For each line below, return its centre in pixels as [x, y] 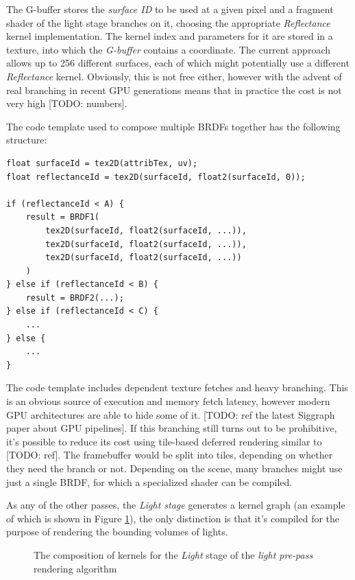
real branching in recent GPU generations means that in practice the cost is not [174, 90]
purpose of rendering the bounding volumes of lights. [117, 532]
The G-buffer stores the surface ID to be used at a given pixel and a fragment [170, 9]
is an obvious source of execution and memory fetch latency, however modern [168, 401]
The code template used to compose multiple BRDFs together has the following [173, 126]
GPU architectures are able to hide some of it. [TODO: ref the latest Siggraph [171, 414]
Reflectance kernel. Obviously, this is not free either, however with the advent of [174, 76]
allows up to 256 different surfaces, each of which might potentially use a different [178, 63]
